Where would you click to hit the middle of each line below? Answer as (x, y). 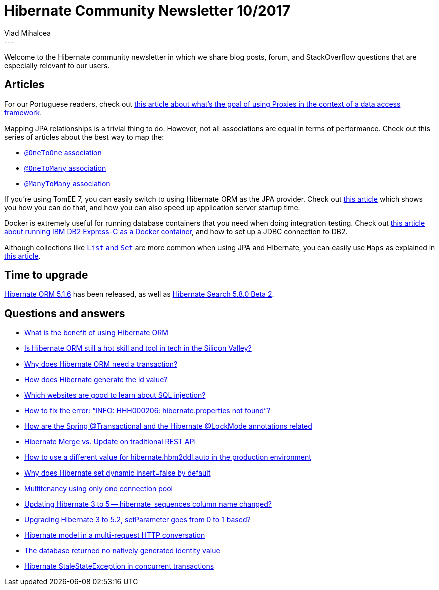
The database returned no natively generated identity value (122, 551)
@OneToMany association (65, 168)
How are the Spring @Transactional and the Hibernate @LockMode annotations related (168, 426)
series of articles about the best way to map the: (84, 137)
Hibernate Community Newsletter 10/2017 (147, 11)
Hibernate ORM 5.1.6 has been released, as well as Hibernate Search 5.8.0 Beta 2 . (139, 294)
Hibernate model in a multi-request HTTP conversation (115, 535)
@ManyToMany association (67, 183)
